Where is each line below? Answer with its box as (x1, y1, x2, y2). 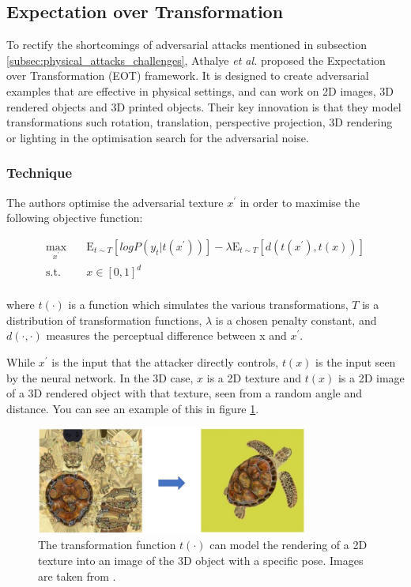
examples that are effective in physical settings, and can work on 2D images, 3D (6, 82, 394, 99)
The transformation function (38, 536, 176, 553)
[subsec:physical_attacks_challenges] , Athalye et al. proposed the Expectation (6, 51, 386, 68)
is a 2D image (337, 369, 405, 386)
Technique (6, 163, 73, 182)
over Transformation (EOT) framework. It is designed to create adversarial (6, 67, 369, 84)
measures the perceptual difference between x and (46, 327, 287, 344)
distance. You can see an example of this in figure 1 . (6, 400, 259, 416)
